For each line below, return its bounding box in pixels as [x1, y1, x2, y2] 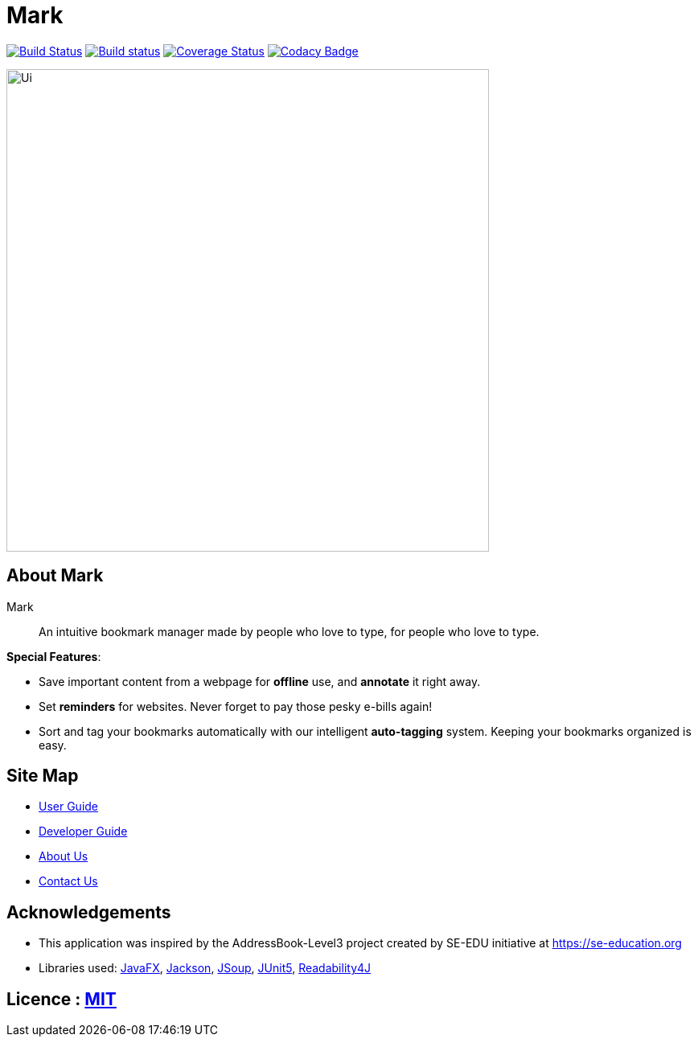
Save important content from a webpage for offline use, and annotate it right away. [39, 674, 481, 688]
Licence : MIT [6, 988, 117, 1009]
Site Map [6, 766, 79, 786]
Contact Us [39, 874, 98, 889]
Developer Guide [39, 824, 128, 839]
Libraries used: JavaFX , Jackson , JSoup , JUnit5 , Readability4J [39, 961, 372, 975]
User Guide [39, 799, 99, 814]
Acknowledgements [6, 901, 171, 922]
